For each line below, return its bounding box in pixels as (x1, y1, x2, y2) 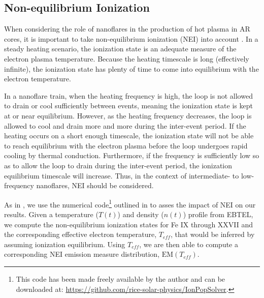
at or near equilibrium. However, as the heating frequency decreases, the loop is (4, 110, 252, 121)
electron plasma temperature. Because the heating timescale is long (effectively (4, 53, 249, 64)
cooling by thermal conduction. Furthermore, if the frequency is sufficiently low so (4, 150, 259, 161)
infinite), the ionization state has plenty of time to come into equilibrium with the (4, 63, 259, 74)
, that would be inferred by (170, 229, 255, 240)
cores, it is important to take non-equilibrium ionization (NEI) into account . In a (4, 33, 258, 44)
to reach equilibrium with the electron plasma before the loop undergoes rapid (4, 140, 248, 151)
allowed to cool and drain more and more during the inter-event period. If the (4, 120, 246, 131)
